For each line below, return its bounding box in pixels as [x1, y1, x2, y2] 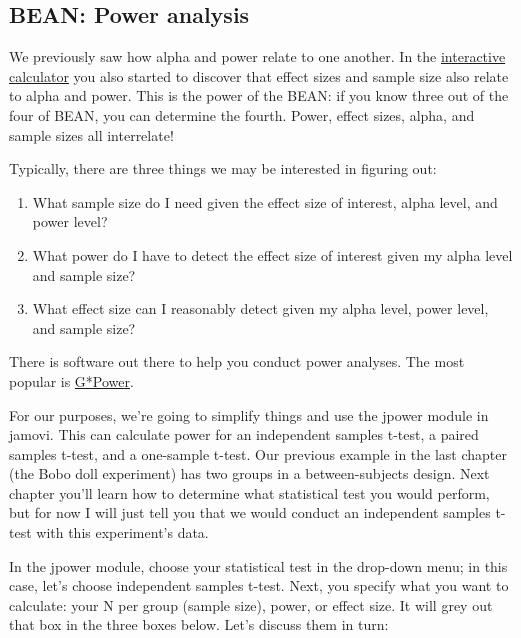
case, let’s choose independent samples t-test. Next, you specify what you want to [9, 575, 509, 596]
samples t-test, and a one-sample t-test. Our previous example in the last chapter [9, 443, 507, 464]
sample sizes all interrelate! [9, 124, 174, 145]
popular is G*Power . [9, 370, 134, 391]
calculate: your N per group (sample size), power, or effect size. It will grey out [9, 594, 493, 615]
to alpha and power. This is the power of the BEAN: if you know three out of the [9, 85, 509, 106]
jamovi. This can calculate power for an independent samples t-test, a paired [9, 424, 479, 445]
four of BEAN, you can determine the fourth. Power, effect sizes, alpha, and [9, 104, 475, 125]
